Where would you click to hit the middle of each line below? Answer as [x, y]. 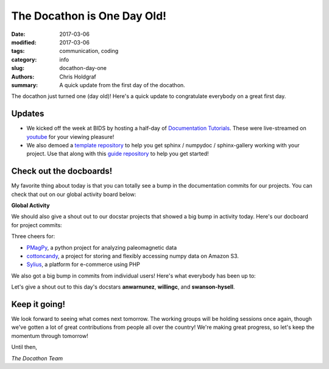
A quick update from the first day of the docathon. [122, 85]
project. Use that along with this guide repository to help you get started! [118, 154]
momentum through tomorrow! [50, 336]
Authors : [23, 77]
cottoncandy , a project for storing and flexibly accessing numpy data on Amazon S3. [133, 256]
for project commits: [37, 225]
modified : [24, 42]
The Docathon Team [37, 358]
